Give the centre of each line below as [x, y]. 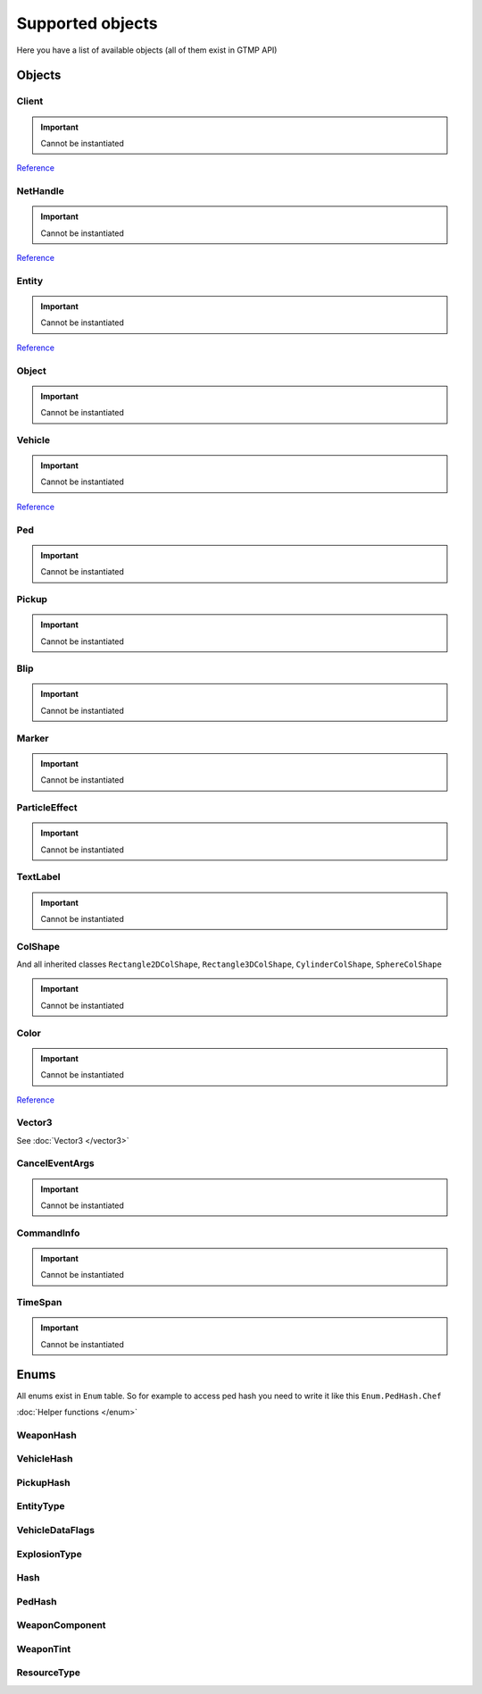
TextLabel [39, 877]
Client [30, 101]
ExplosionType [49, 1554]
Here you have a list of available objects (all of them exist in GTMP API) [147, 50]
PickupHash [43, 1482]
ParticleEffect [47, 807]
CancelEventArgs [55, 1163]
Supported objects [87, 23]
